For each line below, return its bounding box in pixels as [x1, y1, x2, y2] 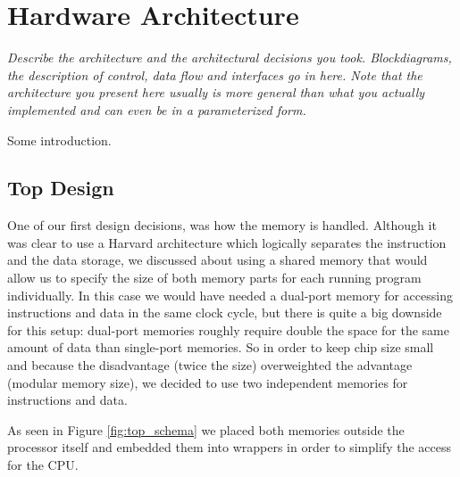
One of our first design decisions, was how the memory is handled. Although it [7, 216, 437, 234]
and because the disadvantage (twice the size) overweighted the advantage [7, 356, 413, 374]
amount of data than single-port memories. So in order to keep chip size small [7, 338, 434, 357]
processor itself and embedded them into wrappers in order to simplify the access [7, 438, 451, 456]
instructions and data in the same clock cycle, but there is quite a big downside [7, 303, 442, 322]
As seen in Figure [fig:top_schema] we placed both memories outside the [7, 420, 405, 439]
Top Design [7, 174, 114, 201]
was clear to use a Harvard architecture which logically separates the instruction [7, 233, 447, 251]
